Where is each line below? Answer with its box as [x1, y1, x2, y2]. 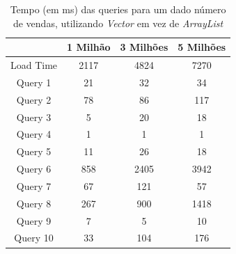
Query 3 [16, 109, 52, 124]
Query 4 [16, 127, 52, 141]
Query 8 [16, 196, 52, 210]
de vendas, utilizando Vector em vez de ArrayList [13, 15, 223, 30]
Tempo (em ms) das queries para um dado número [10, 2, 226, 16]
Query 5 [16, 144, 52, 159]
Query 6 [16, 161, 52, 176]
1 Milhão [67, 40, 111, 54]
